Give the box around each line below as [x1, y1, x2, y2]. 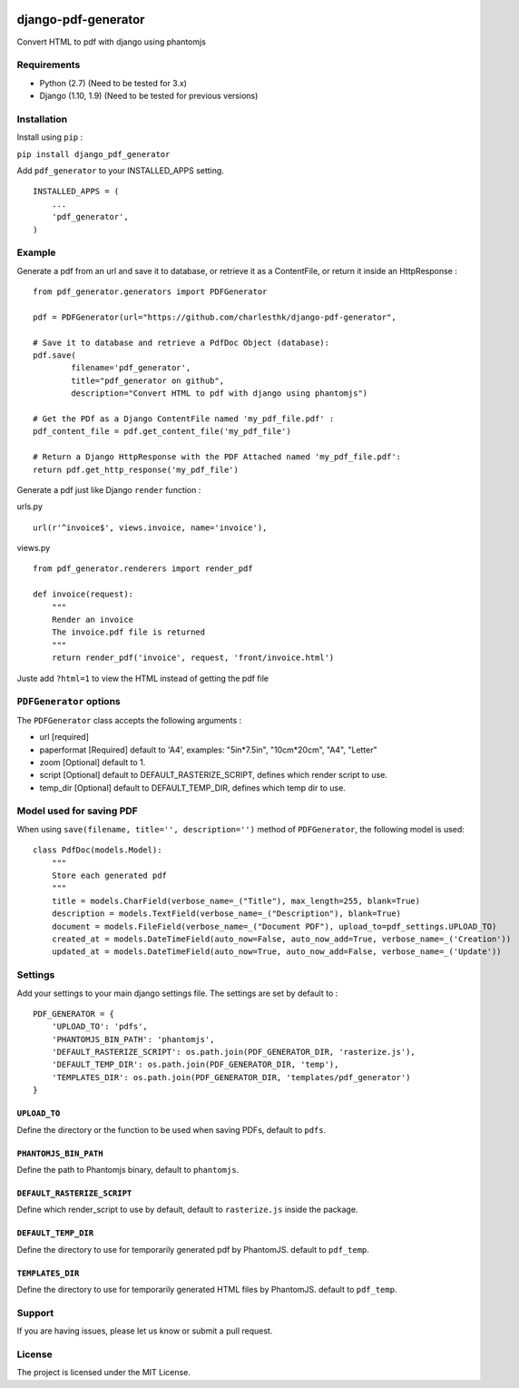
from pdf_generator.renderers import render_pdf [33, 564, 253, 574]
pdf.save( [33, 350, 76, 360]
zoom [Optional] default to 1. [39, 756, 146, 767]
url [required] [39, 732, 90, 743]
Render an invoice [51, 615, 134, 625]
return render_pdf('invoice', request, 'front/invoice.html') [51, 653, 335, 663]
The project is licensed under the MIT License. [16, 1367, 191, 1378]
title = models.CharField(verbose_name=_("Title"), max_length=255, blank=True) [51, 895, 421, 906]
